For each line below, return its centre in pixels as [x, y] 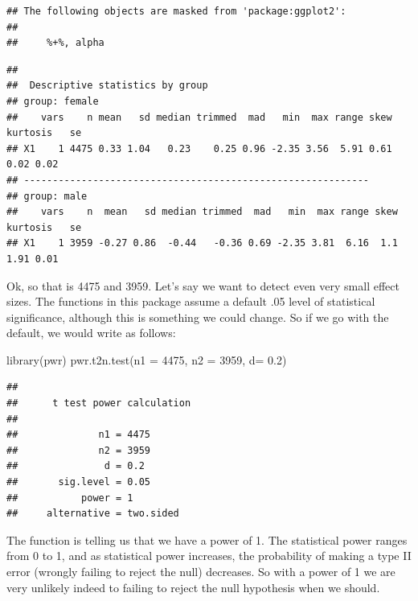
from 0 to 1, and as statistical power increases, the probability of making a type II [209, 556]
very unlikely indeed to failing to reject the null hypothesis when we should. [193, 587]
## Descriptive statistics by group [107, 86]
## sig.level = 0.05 [78, 482]
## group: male [47, 196]
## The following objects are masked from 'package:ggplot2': [176, 11]
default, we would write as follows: [91, 333]
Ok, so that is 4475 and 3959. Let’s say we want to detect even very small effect [203, 285]
